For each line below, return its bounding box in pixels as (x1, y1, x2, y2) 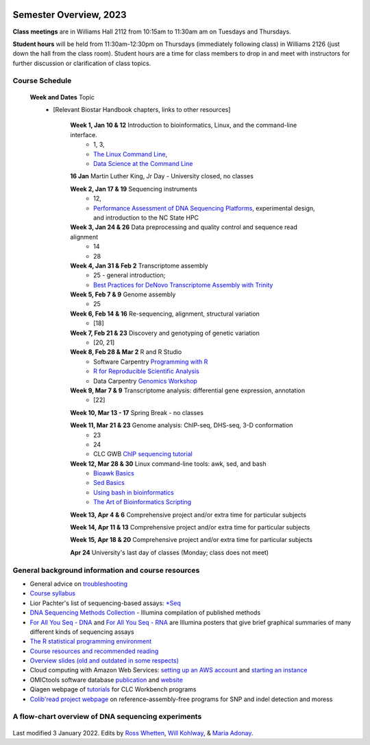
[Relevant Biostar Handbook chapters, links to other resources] (53, 106, 231, 114)
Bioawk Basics (93, 469, 135, 477)
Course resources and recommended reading (29, 647, 159, 655)
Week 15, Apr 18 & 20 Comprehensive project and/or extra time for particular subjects (70, 536, 313, 544)
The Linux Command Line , (93, 150, 168, 158)
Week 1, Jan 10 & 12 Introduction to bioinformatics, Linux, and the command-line (70, 121, 297, 130)
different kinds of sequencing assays (29, 628, 134, 636)
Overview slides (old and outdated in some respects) (29, 657, 180, 665)
